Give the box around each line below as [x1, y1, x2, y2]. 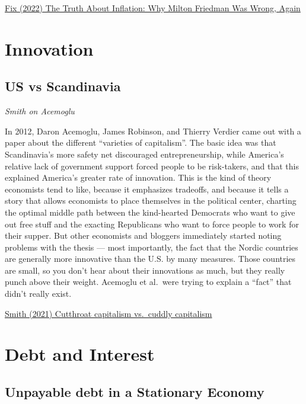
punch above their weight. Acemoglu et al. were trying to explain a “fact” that [5, 275, 292, 288]
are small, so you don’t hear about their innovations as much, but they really [5, 264, 285, 276]
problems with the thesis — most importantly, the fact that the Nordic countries [5, 241, 298, 253]
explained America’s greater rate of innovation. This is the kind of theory [5, 171, 272, 184]
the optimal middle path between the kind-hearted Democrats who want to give [5, 206, 295, 218]
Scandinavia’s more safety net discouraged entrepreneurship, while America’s [5, 148, 284, 160]
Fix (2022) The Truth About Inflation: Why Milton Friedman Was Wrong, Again [5, 2, 301, 14]
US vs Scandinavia [5, 77, 121, 95]
